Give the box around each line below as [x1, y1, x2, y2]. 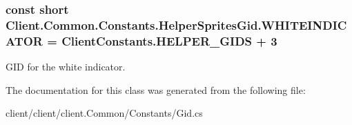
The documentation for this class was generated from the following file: [6, 82, 306, 97]
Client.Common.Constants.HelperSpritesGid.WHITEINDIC [6, 16, 347, 33]
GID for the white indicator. [6, 59, 126, 74]
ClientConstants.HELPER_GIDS [61, 32, 253, 49]
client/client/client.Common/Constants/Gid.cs [6, 106, 203, 120]
